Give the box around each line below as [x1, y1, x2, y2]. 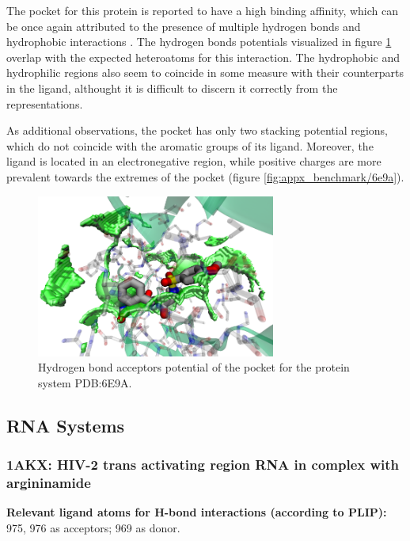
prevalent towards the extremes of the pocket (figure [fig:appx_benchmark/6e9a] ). [6, 168, 404, 185]
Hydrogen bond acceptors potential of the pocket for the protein [38, 359, 350, 375]
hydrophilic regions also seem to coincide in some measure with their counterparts [6, 64, 404, 81]
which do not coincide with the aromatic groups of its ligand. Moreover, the [6, 137, 374, 154]
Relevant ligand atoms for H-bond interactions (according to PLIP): [6, 504, 387, 520]
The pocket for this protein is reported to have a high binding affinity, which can [6, 2, 399, 18]
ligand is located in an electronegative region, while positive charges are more [6, 153, 382, 170]
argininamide [6, 473, 91, 493]
